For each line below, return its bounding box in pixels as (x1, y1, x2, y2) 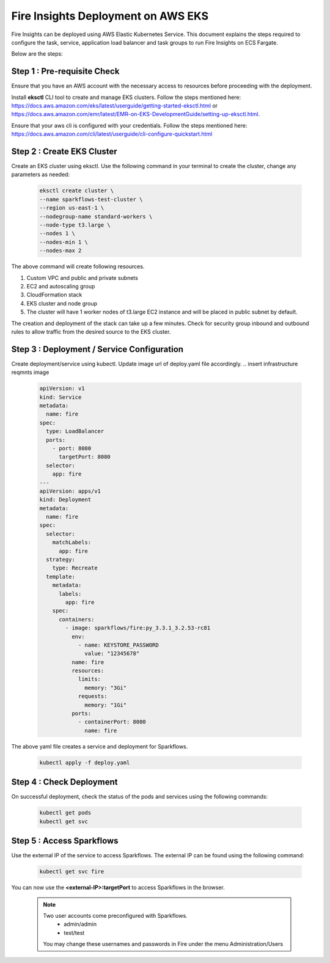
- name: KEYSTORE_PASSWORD (78, 642, 159, 648)
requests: (78, 693, 108, 700)
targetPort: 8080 (59, 453, 111, 461)
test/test (64, 929, 85, 936)
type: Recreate (52, 565, 98, 571)
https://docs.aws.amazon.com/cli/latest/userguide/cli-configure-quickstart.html (11, 130, 213, 137)
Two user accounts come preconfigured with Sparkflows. (43, 912, 188, 919)
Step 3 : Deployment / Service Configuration (11, 344, 183, 354)
